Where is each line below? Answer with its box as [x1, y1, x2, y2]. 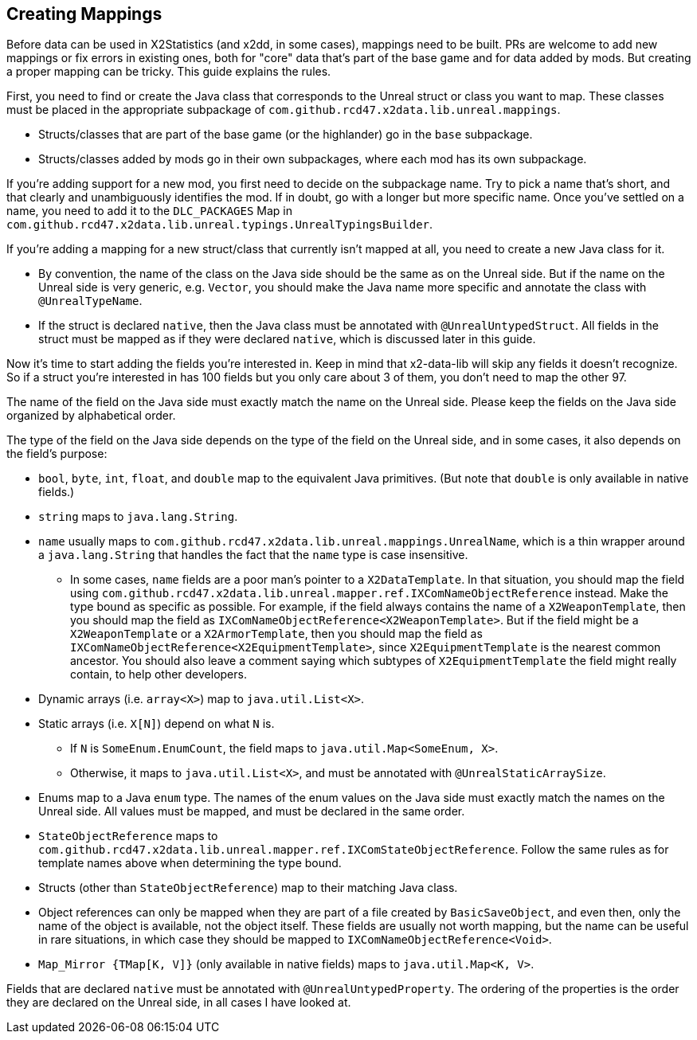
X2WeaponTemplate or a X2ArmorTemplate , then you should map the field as [70, 627, 483, 641]
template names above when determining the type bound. [38, 856, 342, 870]
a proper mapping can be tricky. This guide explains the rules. [6, 65, 331, 79]
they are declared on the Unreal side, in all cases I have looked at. [6, 995, 351, 1010]
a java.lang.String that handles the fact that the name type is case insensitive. [38, 548, 468, 562]
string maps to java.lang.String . [38, 510, 238, 524]
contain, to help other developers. [70, 667, 247, 682]
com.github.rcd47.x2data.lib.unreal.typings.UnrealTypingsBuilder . [6, 217, 433, 232]
